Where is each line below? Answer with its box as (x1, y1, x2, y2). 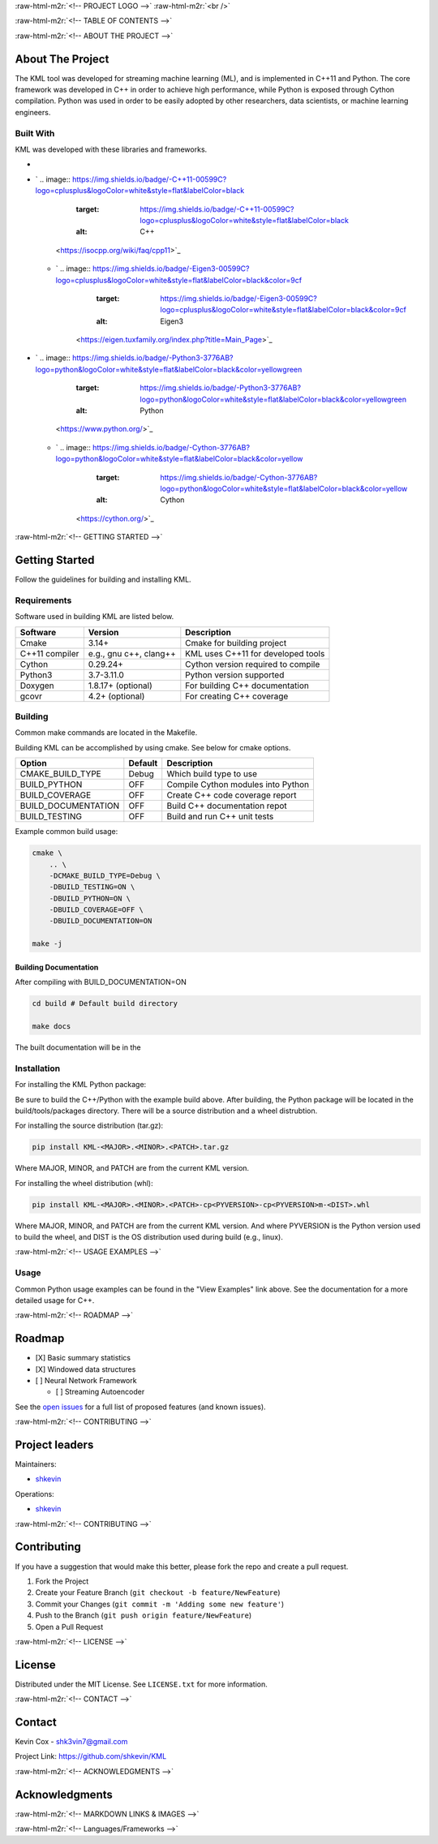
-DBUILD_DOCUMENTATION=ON (49, 917, 152, 926)
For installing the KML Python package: (15, 1080, 147, 1090)
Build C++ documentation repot (166, 800, 287, 811)
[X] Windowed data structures (35, 1364, 136, 1374)
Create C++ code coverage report (166, 789, 297, 801)
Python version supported (185, 669, 285, 681)
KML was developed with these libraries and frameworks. (15, 144, 208, 154)
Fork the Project (35, 1576, 89, 1586)
